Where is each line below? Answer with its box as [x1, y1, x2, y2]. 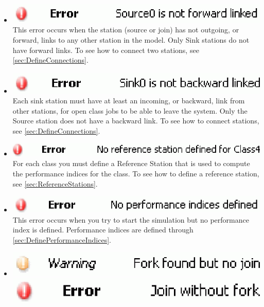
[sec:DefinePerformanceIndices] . [12, 234, 111, 245]
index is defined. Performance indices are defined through [12, 224, 193, 235]
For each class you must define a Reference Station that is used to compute [12, 158, 250, 169]
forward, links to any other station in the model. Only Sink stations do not [12, 34, 250, 45]
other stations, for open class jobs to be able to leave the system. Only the [12, 105, 248, 116]
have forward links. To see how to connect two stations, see [12, 44, 199, 55]
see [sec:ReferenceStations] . [12, 178, 98, 189]
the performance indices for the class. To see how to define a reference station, [12, 168, 259, 179]
